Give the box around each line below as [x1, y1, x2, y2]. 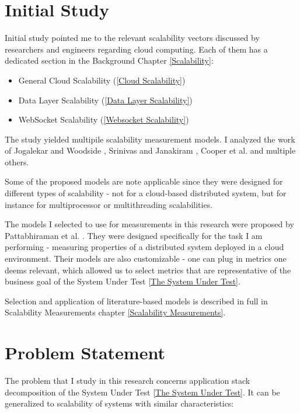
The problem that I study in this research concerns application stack [5, 374, 250, 387]
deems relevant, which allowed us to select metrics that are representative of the [5, 263, 291, 276]
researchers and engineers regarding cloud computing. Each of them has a [5, 43, 268, 55]
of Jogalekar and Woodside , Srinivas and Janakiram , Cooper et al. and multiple [5, 144, 296, 157]
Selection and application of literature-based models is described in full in [5, 294, 268, 307]
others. [5, 155, 29, 168]
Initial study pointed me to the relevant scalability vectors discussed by [5, 32, 260, 44]
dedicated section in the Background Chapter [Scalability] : [5, 54, 214, 67]
